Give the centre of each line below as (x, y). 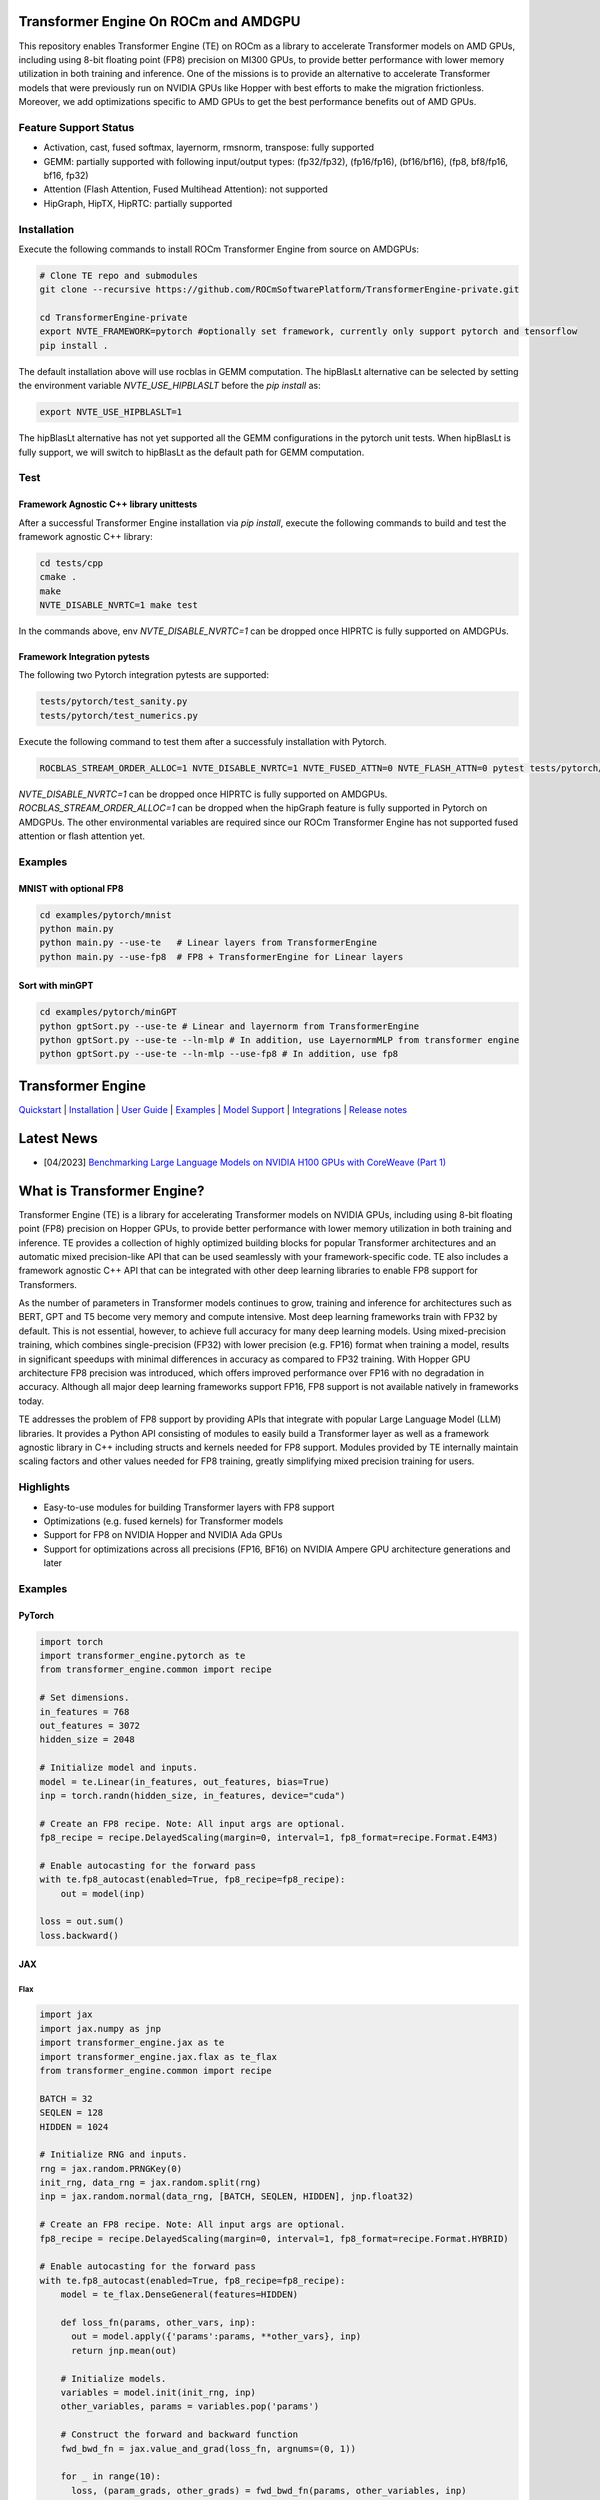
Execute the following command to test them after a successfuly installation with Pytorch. (202, 741)
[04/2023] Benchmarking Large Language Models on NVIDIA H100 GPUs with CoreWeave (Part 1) (245, 1162)
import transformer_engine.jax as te (132, 2043)
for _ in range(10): (111, 2476)
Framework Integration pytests (84, 657)
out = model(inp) (103, 1893)
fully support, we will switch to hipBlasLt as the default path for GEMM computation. (191, 452)
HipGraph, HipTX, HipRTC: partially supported (138, 203)
